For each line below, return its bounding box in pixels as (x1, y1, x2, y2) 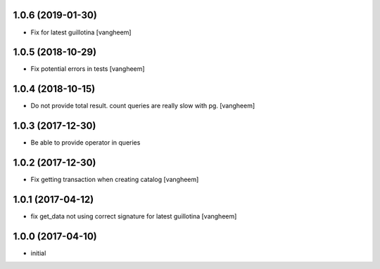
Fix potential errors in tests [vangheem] (30, 65, 145, 73)
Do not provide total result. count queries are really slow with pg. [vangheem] (30, 102, 255, 110)
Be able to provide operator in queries (30, 138, 141, 147)
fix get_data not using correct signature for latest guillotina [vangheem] (30, 212, 237, 221)
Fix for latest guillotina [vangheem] (30, 28, 132, 37)
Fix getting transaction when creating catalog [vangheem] (30, 176, 199, 184)
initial (30, 249, 46, 257)
